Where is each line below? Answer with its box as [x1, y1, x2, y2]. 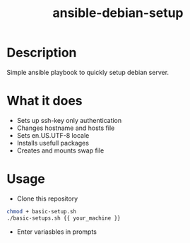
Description [6, 45, 77, 61]
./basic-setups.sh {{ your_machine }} [6, 214, 121, 222]
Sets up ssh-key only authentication [16, 116, 122, 124]
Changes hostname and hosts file [16, 124, 115, 132]
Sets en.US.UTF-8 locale [16, 131, 90, 139]
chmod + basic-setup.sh [6, 208, 77, 215]
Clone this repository [16, 194, 78, 203]
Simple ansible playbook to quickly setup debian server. [6, 68, 170, 76]
